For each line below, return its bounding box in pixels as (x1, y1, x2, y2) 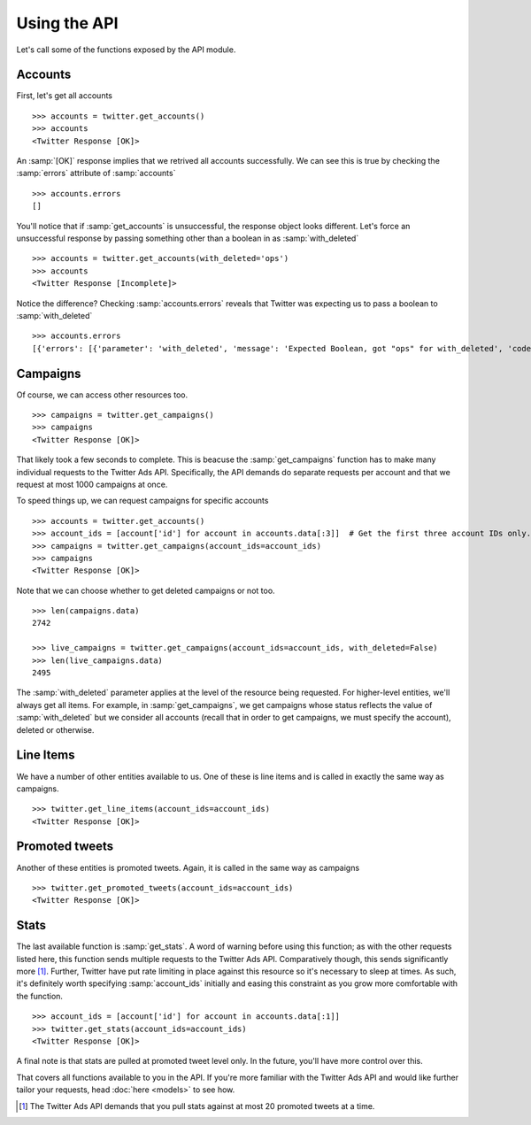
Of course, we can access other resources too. (16, 389, 189, 400)
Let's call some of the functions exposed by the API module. (16, 44, 236, 55)
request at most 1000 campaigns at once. (16, 479, 168, 489)
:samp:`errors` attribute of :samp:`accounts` (16, 168, 176, 179)
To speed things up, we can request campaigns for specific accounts (16, 496, 269, 506)
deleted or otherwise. (16, 724, 95, 735)
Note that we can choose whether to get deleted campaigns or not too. (16, 585, 275, 596)
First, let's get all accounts (16, 90, 113, 101)
